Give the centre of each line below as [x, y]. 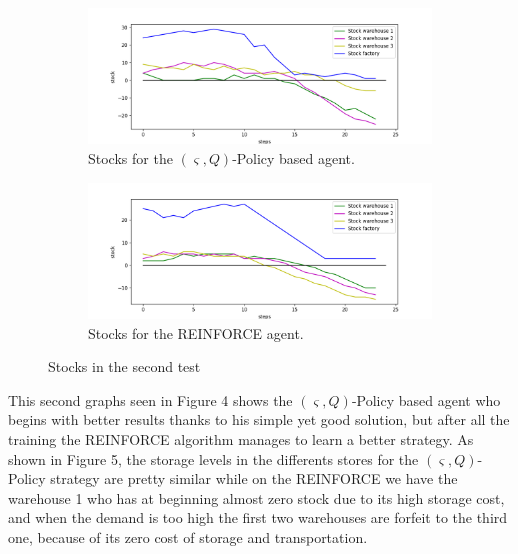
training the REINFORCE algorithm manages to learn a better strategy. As [241, 438]
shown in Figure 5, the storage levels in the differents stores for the [213, 458]
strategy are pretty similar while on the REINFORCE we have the [254, 478]
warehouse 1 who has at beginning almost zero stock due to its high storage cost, [256, 497]
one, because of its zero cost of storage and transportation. [188, 536]
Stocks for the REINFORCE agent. [196, 332]
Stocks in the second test [124, 366]
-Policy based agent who [426, 399]
